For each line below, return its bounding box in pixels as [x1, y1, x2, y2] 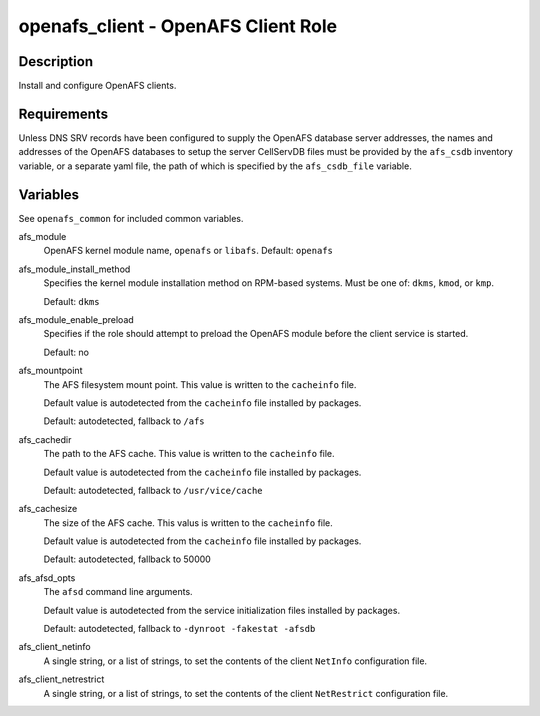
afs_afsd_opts [18, 571, 76, 584]
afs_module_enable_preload [18, 314, 134, 325]
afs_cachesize [18, 503, 78, 515]
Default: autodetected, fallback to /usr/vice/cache [43, 484, 263, 496]
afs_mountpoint [18, 365, 83, 377]
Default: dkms [43, 295, 100, 307]
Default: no [43, 346, 90, 358]
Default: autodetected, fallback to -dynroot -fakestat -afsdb [43, 623, 316, 635]
